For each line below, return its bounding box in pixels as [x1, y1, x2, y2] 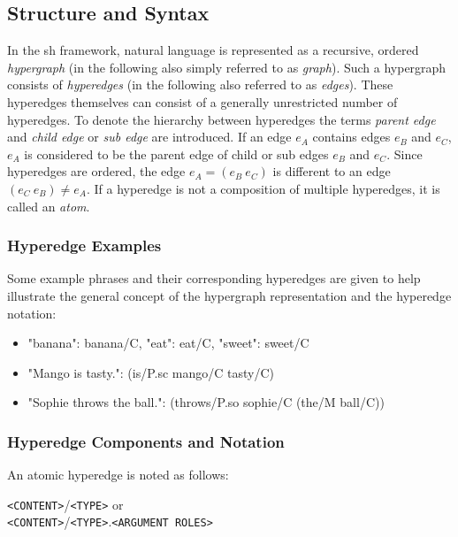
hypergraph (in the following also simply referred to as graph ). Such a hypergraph [7, 58, 447, 76]
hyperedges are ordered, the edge [7, 162, 186, 180]
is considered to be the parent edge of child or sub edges [24, 144, 329, 163]
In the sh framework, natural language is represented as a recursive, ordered [7, 41, 419, 59]
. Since [386, 144, 423, 163]
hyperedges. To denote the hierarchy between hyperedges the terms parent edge [7, 110, 436, 128]
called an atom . [7, 196, 90, 215]
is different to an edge [272, 162, 391, 180]
